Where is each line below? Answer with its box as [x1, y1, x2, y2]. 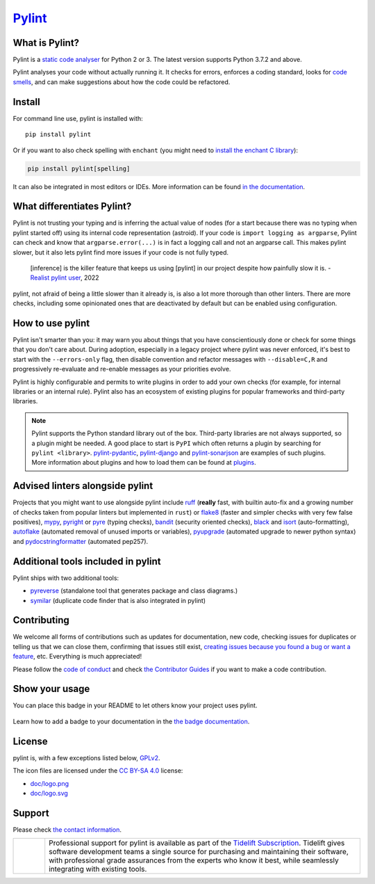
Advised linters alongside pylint [12, 480, 153, 492]
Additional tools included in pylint [12, 555, 161, 567]
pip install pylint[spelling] [27, 164, 131, 172]
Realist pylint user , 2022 [30, 273, 100, 282]
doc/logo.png [30, 779, 69, 787]
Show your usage [12, 683, 90, 695]
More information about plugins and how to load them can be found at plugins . [31, 458, 256, 467]
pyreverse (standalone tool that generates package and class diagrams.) [30, 586, 238, 595]
